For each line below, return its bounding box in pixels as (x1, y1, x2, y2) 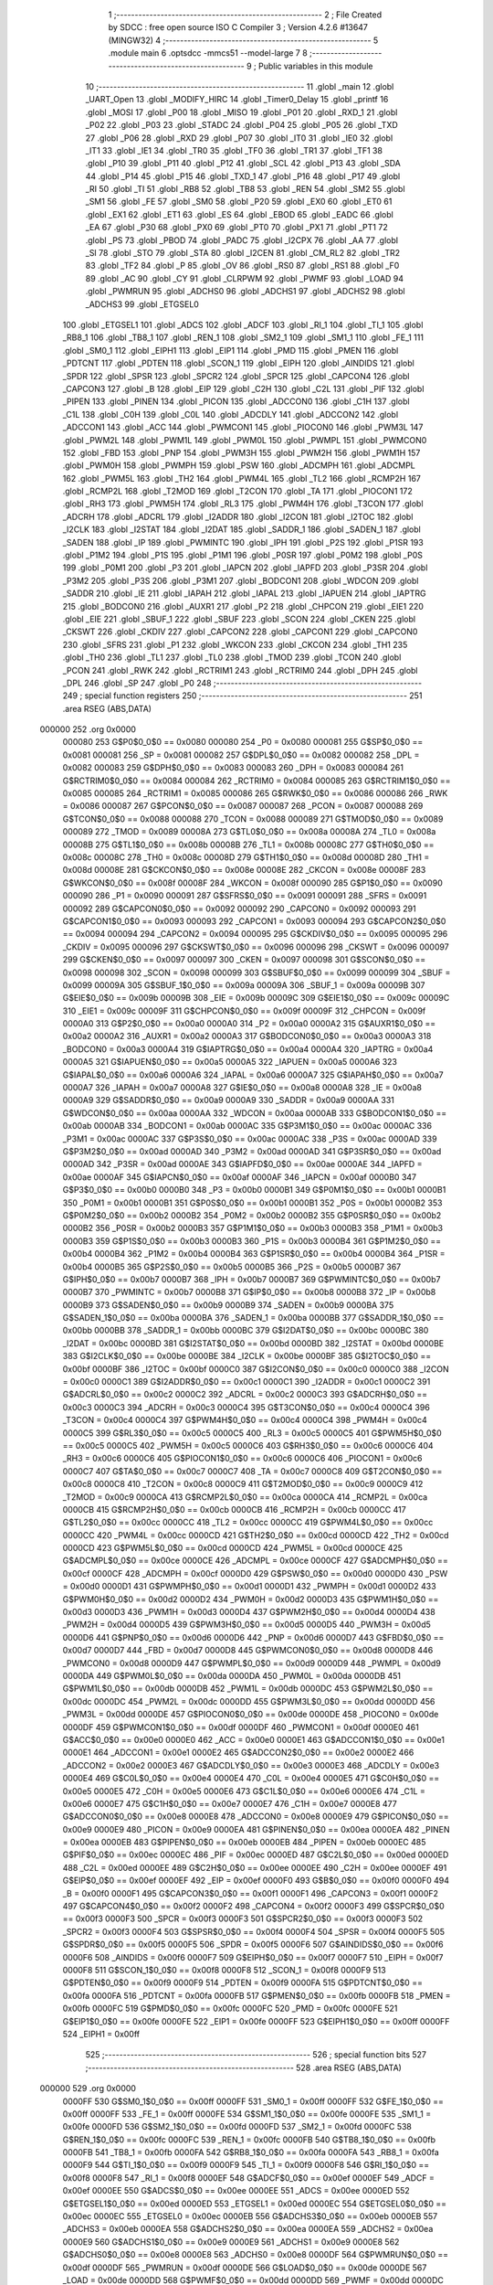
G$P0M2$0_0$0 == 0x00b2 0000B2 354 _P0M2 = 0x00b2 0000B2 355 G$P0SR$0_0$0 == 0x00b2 (62, 1209, 442, 1220)
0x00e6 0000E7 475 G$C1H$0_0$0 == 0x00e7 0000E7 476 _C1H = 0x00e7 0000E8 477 (62, 1798, 397, 1809)
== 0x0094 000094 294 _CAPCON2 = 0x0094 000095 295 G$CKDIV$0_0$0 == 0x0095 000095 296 (62, 929, 448, 940)
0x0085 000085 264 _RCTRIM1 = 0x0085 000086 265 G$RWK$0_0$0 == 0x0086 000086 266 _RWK (62, 788, 448, 799)
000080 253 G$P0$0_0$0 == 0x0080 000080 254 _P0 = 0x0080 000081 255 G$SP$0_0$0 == (62, 737, 424, 748)
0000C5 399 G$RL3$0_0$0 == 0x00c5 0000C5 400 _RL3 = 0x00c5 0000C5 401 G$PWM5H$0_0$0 (62, 1427, 442, 1439)
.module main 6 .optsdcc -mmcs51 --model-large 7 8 (108, 48, 308, 58)
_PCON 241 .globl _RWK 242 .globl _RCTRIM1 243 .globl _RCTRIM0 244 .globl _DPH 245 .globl (62, 664, 419, 675)
